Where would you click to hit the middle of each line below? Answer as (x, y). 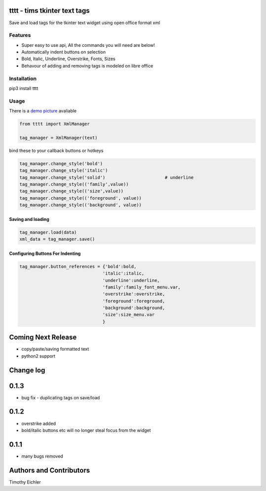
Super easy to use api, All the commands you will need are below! (88, 45)
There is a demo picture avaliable (43, 111)
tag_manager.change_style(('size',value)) (71, 191)
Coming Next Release (43, 337)
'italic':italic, (124, 273)
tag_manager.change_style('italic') (64, 171)
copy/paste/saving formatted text (55, 349)
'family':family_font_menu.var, (142, 287)
